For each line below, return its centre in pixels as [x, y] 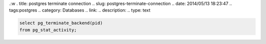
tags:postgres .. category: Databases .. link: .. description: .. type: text [80, 10]
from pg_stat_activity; [48, 30]
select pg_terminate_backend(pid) [61, 23]
